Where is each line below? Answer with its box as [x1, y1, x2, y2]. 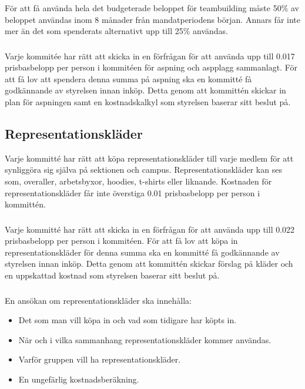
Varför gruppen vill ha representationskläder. [18, 353, 181, 365]
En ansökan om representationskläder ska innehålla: [5, 294, 192, 306]
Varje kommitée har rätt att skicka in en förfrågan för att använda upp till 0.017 [5, 49, 295, 62]
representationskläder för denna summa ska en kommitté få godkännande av [5, 246, 280, 258]
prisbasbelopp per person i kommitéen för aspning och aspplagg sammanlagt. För [5, 61, 297, 73]
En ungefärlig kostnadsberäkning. [18, 373, 139, 385]
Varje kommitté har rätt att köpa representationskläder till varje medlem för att [5, 152, 294, 164]
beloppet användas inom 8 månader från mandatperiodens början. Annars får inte [5, 13, 300, 25]
